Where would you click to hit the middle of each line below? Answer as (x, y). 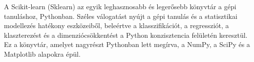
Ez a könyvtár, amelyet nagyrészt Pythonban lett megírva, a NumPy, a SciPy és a (127, 44)
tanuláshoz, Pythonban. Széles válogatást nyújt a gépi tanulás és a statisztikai (121, 16)
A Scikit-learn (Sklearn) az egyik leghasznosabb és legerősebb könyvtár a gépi (120, 6)
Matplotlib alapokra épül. (42, 54)
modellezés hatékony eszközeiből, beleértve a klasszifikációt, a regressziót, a (116, 25)
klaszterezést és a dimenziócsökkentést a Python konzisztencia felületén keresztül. (126, 35)
